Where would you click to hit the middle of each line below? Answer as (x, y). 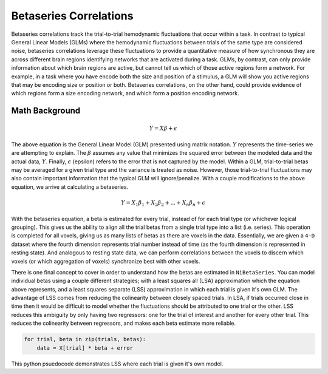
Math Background (46, 111)
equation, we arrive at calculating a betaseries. (70, 187)
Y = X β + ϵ (163, 128)
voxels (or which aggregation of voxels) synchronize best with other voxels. (106, 261)
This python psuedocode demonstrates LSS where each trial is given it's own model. (117, 364)
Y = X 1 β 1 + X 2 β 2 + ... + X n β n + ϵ (163, 203)
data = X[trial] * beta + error (85, 348)
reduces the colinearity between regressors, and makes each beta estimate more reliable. (124, 323)
